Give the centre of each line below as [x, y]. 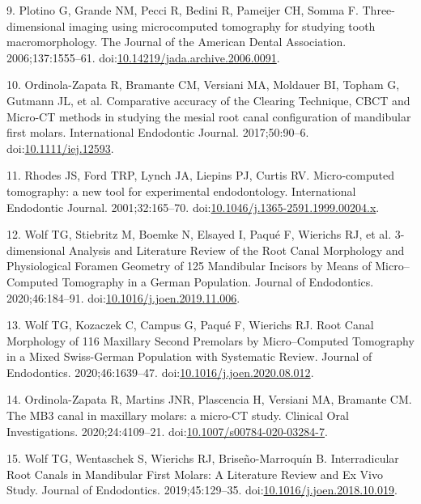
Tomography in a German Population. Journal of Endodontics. [218, 281]
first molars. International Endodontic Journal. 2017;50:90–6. [158, 132]
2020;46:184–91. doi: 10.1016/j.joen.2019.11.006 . [123, 297]
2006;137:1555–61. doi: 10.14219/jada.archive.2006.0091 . [143, 57]
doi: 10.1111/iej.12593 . [60, 148]
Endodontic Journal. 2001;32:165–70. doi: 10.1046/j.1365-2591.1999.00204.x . [193, 207]
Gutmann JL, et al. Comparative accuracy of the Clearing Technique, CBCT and [208, 100]
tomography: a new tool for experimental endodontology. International [181, 191]
